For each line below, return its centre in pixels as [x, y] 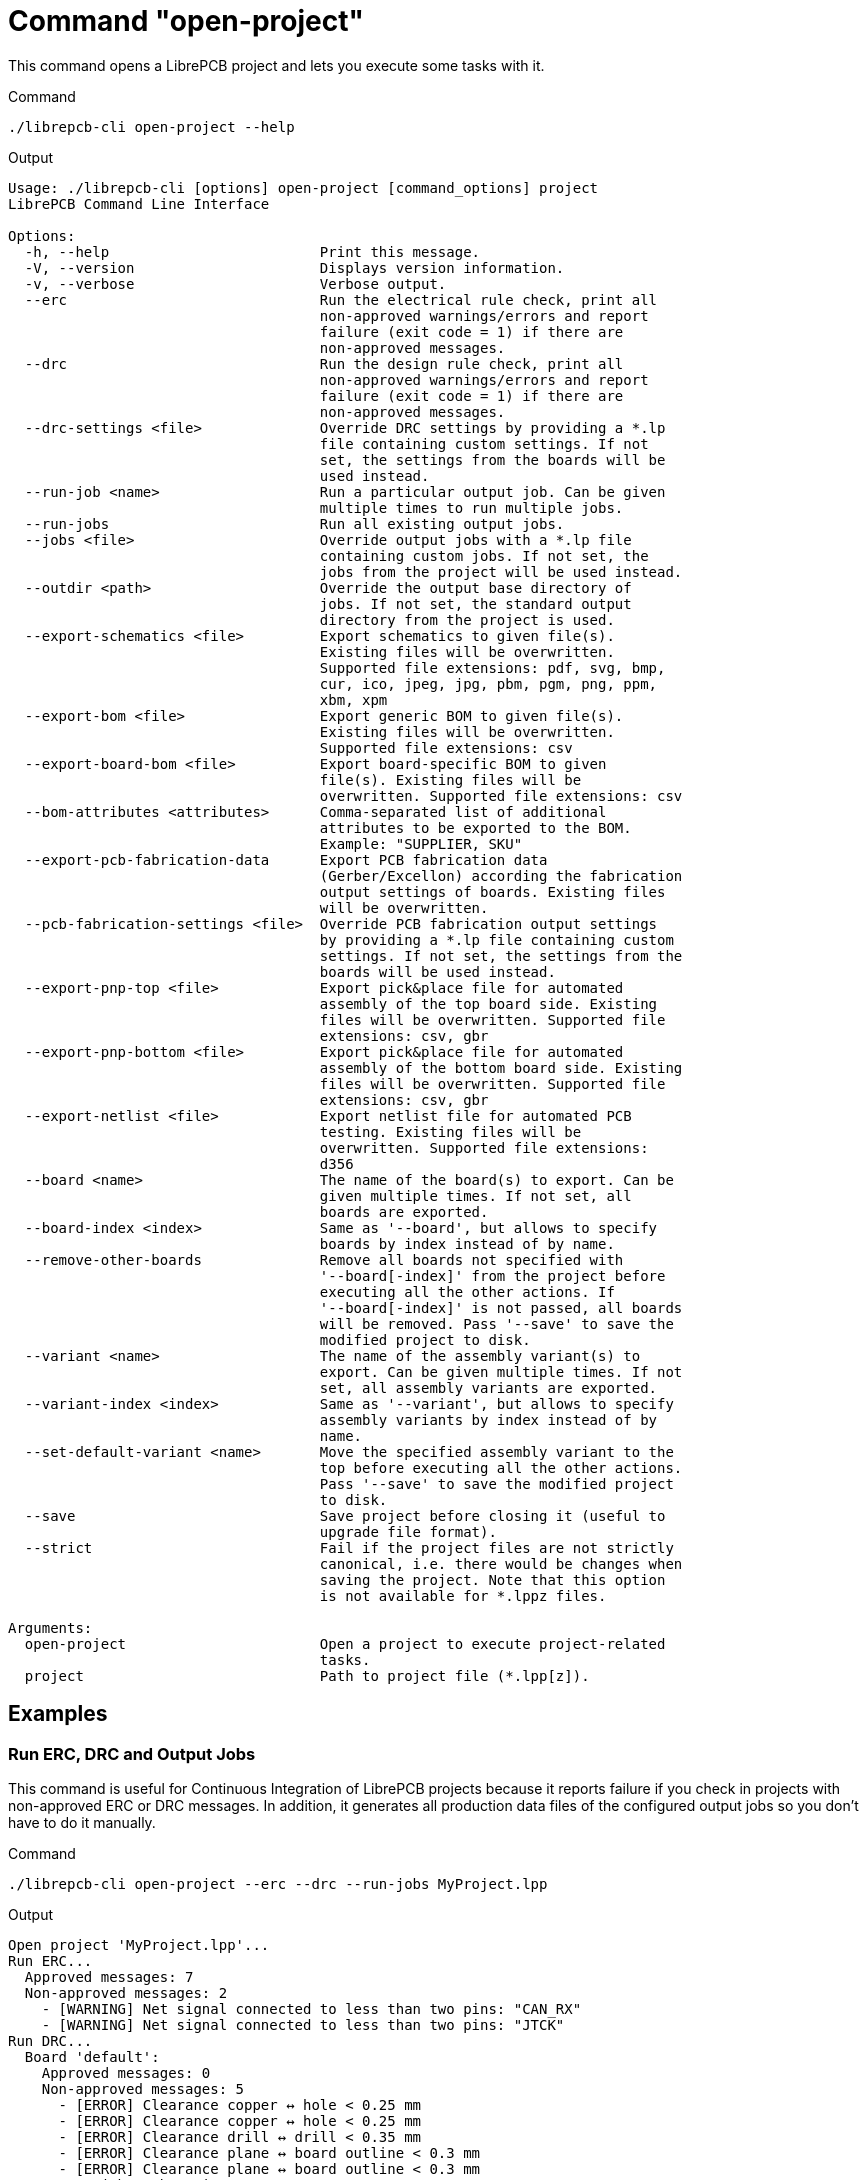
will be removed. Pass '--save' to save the [496, 1323]
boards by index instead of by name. [467, 1243]
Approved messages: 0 [126, 2072]
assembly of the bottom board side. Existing [501, 1067]
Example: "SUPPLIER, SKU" [421, 843]
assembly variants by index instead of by [488, 1419]
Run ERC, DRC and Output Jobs [132, 1753]
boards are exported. [404, 1211]
